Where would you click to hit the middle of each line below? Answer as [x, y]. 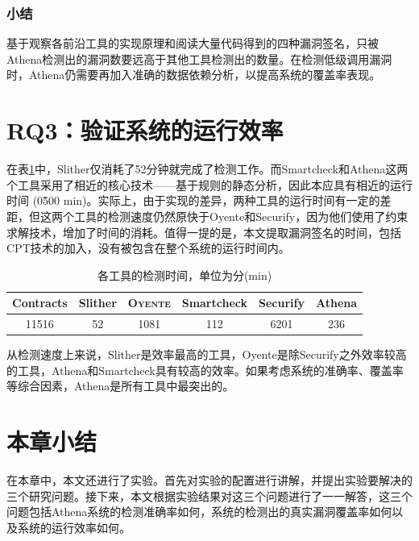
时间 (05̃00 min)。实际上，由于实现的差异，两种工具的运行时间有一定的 [193, 200]
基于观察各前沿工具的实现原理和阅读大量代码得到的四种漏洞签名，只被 [193, 43]
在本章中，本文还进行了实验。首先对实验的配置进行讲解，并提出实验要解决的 [209, 480]
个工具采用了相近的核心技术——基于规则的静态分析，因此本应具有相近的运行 [209, 184]
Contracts [40, 303]
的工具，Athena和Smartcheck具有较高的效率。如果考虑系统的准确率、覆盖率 [205, 370]
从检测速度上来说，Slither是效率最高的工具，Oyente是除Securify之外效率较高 [207, 354]
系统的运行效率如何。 [74, 527]
